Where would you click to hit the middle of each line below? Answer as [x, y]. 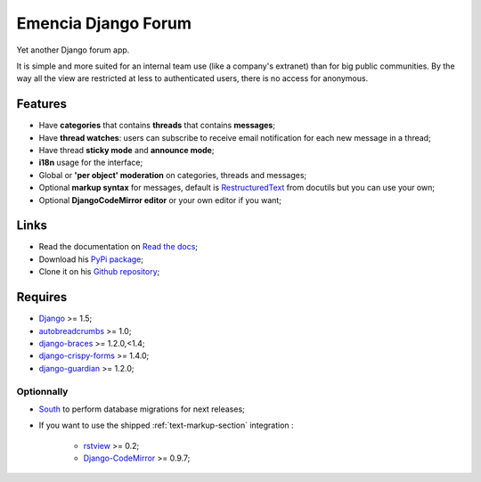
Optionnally [42, 391]
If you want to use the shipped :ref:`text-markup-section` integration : [166, 425]
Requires [42, 297]
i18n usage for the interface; [91, 163]
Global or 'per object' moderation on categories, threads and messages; [173, 175]
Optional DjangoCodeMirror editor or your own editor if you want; [160, 200]
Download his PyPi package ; [91, 259]
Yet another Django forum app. [73, 50]
